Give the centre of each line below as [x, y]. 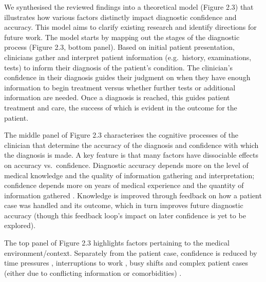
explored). [20, 225]
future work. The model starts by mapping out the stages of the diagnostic [122, 37]
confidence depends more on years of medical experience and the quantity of [124, 185]
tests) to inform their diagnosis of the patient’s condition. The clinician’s [119, 67]
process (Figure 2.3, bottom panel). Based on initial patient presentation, [119, 47]
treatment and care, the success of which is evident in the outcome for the [121, 107]
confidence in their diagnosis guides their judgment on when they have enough [127, 77]
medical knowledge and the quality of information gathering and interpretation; [129, 175]
